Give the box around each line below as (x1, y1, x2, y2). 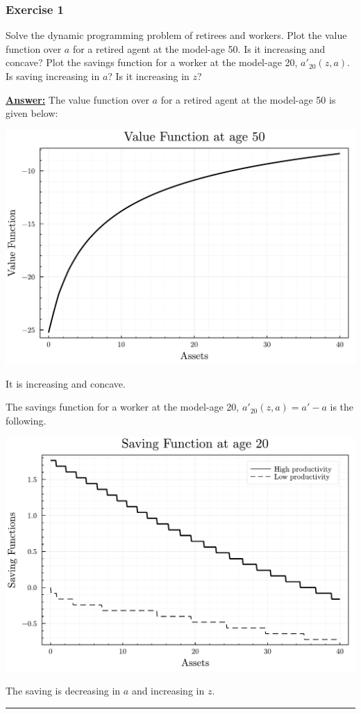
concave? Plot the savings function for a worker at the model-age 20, (6, 55, 298, 70)
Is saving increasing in (6, 69, 100, 83)
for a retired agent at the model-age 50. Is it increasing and (72, 41, 326, 56)
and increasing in (131, 683, 205, 698)
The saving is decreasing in (6, 683, 121, 698)
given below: (6, 106, 58, 120)
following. (6, 413, 47, 427)
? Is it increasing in (108, 69, 190, 83)
